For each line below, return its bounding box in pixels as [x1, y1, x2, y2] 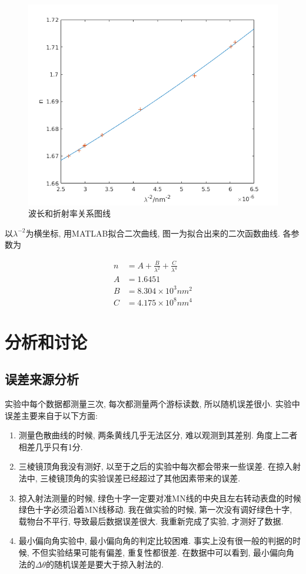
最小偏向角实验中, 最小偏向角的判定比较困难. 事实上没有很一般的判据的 [18, 534, 292, 547]
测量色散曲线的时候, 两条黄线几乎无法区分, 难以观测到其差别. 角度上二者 [18, 429, 298, 441]
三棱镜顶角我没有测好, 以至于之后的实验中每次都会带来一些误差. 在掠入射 [18, 460, 301, 473]
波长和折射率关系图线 [28, 207, 111, 219]
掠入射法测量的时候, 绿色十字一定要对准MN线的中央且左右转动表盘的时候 [18, 491, 301, 504]
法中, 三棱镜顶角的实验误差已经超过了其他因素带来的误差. [18, 472, 241, 484]
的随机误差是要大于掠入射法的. [46, 557, 164, 570]
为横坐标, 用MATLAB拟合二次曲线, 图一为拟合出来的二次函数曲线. [25, 227, 280, 239]
